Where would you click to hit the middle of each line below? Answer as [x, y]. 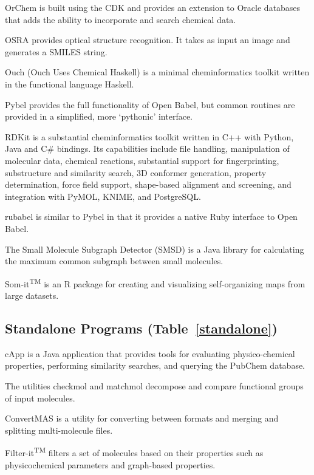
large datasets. [32, 295]
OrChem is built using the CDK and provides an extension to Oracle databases [153, 7]
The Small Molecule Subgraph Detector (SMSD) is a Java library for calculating [155, 249]
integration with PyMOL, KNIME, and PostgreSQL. [103, 196]
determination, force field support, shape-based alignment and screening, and [148, 184]
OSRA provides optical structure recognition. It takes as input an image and [148, 40]
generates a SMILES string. [56, 51]
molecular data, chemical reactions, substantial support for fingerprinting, [142, 160]
